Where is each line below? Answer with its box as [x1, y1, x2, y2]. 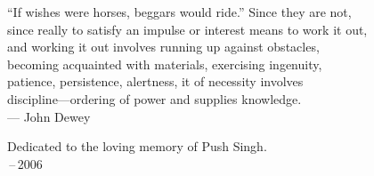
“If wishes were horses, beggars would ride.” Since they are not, [7, 3, 352, 20]
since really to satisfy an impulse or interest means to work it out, [7, 20, 368, 38]
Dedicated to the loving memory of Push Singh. [7, 137, 267, 156]
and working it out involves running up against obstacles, [7, 37, 320, 56]
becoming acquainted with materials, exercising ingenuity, [7, 54, 322, 73]
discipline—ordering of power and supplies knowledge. [7, 89, 302, 108]
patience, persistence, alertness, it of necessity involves [7, 72, 304, 91]
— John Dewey [7, 107, 91, 125]
